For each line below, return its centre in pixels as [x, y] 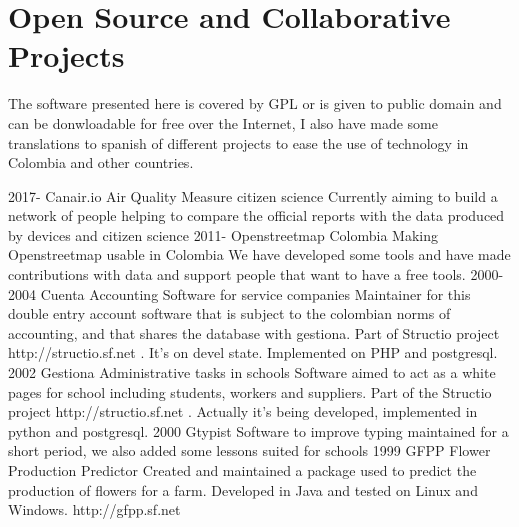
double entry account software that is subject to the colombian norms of [229, 313]
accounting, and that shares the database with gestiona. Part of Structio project [254, 332]
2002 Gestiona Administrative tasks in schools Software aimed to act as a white [252, 372]
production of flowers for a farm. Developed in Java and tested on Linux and [243, 489]
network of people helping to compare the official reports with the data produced [256, 215]
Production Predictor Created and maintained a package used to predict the [242, 470]
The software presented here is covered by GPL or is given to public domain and [255, 103]
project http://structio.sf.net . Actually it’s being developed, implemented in [243, 411]
